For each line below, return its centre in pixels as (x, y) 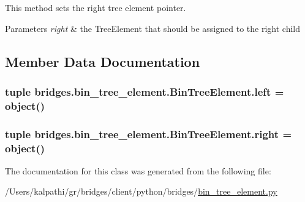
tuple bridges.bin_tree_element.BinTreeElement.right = (149, 134)
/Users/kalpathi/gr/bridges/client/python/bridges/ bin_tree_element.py (141, 191)
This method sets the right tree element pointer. (96, 7)
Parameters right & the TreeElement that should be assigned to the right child (152, 28)
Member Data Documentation (103, 61)
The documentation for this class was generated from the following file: (138, 170)
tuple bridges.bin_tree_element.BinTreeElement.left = (145, 91)
